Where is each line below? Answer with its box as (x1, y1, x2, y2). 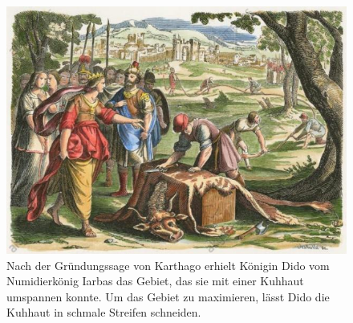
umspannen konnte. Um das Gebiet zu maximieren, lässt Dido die (6, 288, 330, 305)
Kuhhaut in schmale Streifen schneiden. (6, 304, 201, 321)
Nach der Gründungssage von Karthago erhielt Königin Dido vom (6, 256, 330, 273)
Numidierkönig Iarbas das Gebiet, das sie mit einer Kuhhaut (6, 272, 304, 289)
